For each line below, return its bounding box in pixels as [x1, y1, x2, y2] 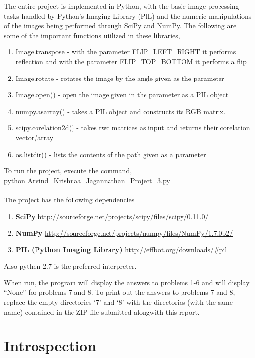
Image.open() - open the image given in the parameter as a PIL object [15, 89, 229, 100]
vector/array [15, 132, 54, 142]
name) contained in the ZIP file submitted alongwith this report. [4, 306, 200, 317]
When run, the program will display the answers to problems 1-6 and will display [4, 277, 250, 287]
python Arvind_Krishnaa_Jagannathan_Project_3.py [4, 175, 170, 185]
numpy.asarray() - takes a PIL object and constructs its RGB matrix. [15, 106, 226, 116]
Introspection [4, 335, 97, 356]
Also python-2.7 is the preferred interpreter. [4, 261, 137, 271]
